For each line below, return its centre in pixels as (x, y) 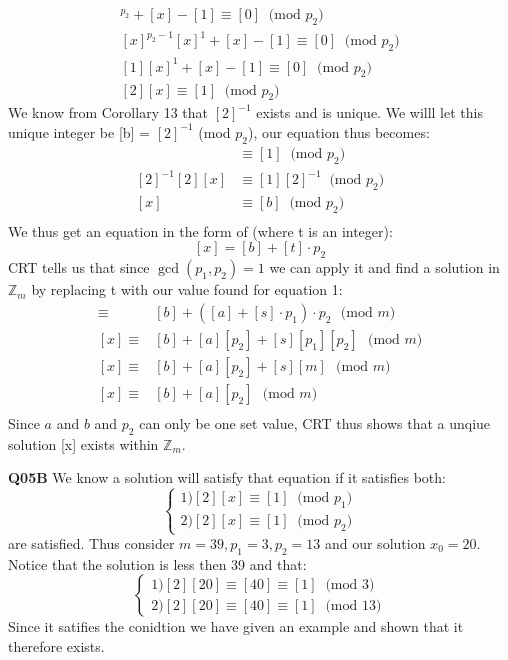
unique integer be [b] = (79, 131)
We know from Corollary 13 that (108, 112)
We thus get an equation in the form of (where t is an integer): (200, 230)
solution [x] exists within (83, 443)
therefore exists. (56, 645)
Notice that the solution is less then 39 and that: (157, 563)
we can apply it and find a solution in (384, 267)
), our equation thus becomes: (338, 131)
